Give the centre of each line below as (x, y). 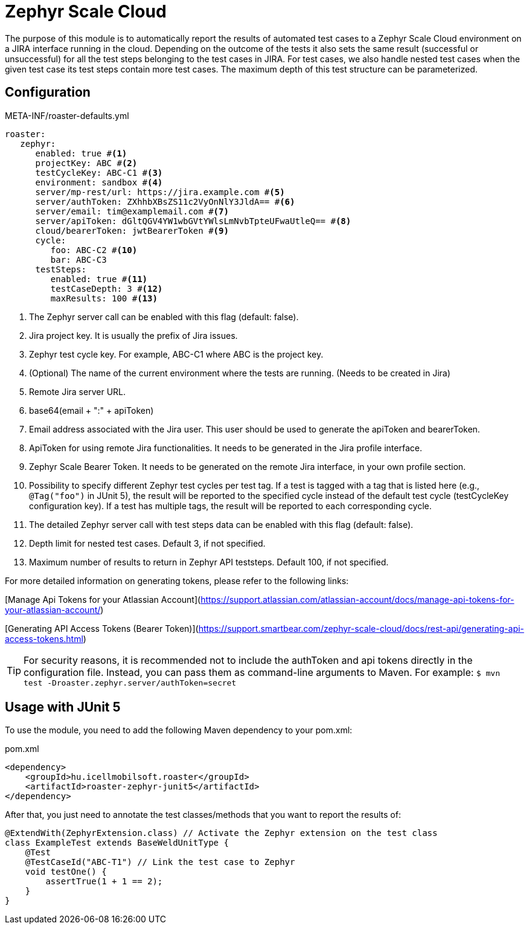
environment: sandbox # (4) (99, 182)
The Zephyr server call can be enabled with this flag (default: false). (164, 317)
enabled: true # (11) (99, 279)
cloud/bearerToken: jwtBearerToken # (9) (132, 230)
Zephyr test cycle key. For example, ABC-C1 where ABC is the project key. (176, 354)
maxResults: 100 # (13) (104, 298)
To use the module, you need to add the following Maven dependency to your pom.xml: (179, 730)
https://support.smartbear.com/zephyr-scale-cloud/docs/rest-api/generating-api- (361, 628)
